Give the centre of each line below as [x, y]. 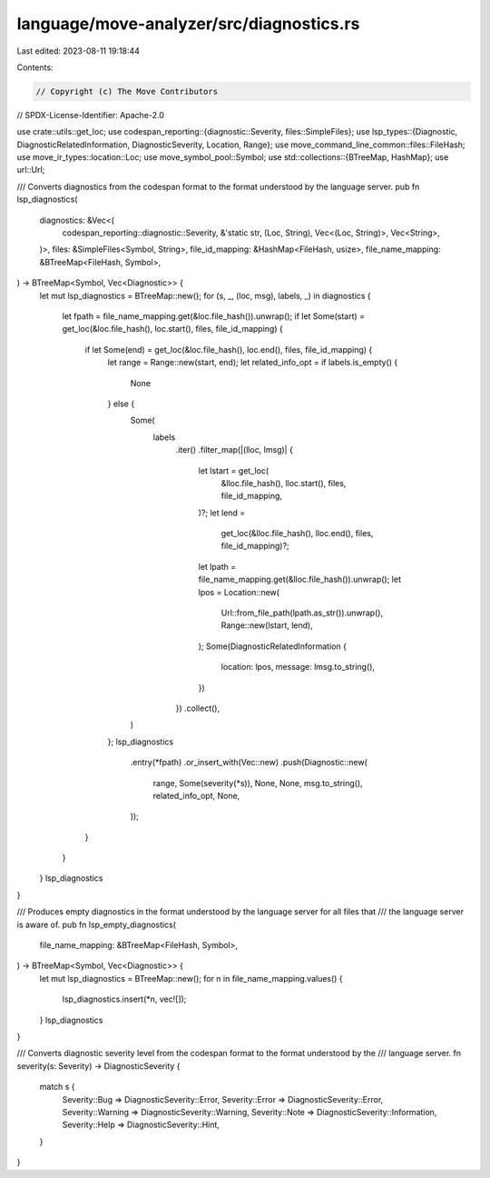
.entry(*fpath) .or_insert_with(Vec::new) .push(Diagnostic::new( [249, 763]
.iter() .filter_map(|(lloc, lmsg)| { [235, 450]
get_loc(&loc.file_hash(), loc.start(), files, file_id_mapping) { [172, 329]
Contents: [35, 67]
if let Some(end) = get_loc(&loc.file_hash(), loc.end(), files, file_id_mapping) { [229, 349]
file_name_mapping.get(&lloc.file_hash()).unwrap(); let [299, 579]
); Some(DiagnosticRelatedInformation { [272, 646]
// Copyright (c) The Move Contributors [127, 91]
